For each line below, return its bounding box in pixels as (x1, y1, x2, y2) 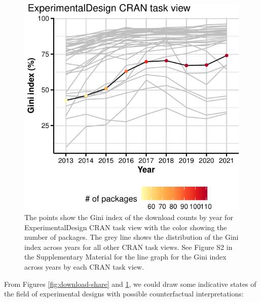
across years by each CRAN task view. (24, 261, 144, 272)
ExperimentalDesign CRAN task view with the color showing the (24, 222, 227, 232)
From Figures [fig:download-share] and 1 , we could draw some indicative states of (4, 278, 256, 289)
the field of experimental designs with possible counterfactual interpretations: (4, 288, 244, 299)
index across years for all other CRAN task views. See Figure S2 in (24, 241, 233, 252)
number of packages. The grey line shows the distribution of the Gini (24, 232, 239, 242)
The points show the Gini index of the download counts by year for (24, 212, 233, 222)
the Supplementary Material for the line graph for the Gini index (24, 251, 227, 262)
